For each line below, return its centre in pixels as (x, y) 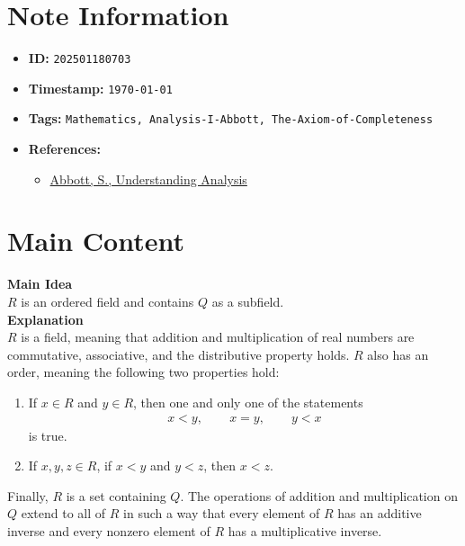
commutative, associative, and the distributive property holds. (179, 354)
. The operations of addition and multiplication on (319, 495)
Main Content (96, 241)
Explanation (45, 319)
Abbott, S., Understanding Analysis (148, 179)
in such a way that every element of (222, 513)
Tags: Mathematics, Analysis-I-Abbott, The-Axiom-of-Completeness (231, 118)
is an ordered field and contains (107, 301)
